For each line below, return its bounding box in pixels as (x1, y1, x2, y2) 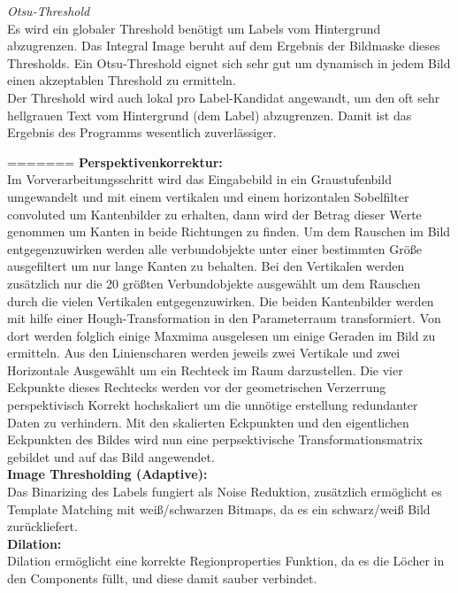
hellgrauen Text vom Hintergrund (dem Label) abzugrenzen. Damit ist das (7, 105, 412, 124)
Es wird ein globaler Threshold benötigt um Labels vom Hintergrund (7, 19, 381, 37)
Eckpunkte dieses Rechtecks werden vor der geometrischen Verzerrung (7, 378, 386, 397)
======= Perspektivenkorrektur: (7, 152, 223, 171)
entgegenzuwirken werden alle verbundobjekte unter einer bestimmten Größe (7, 239, 423, 258)
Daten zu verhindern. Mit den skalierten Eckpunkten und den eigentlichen (7, 412, 409, 431)
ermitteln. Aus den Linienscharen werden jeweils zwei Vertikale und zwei (7, 343, 401, 362)
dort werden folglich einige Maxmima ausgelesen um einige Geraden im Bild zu (7, 326, 436, 344)
